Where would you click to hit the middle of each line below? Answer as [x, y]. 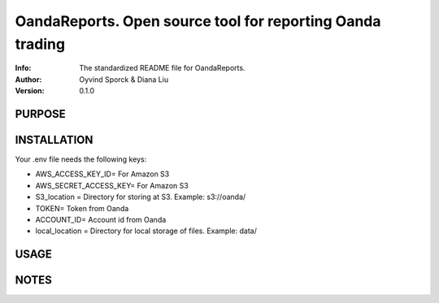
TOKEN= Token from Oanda [82, 208]
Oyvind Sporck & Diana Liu [124, 79]
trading [40, 44]
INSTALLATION [54, 139]
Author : [28, 79]
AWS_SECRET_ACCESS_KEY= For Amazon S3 [112, 185]
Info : [23, 68]
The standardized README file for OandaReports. [162, 68]
